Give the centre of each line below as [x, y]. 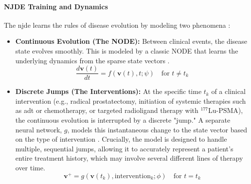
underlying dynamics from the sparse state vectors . [92, 60]
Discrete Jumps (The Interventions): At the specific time [108, 91]
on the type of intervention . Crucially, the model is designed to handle [121, 139]
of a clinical [228, 91]
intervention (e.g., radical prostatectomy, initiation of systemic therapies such [131, 101]
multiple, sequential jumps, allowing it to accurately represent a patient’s [124, 148]
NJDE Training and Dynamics [56, 6]
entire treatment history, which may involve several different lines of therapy [129, 158]
